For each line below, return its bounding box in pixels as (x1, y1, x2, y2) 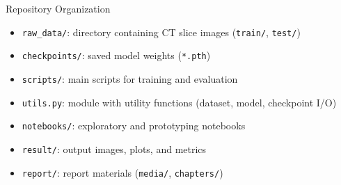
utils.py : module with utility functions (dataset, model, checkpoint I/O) (22, 95, 337, 109)
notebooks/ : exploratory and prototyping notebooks (22, 118, 246, 133)
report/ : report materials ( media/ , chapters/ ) (22, 165, 223, 179)
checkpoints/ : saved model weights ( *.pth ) (22, 48, 211, 63)
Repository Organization (6, 1, 111, 15)
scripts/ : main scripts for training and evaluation (22, 71, 238, 86)
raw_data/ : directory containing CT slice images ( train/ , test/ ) (22, 24, 301, 39)
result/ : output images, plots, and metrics (22, 141, 207, 156)
